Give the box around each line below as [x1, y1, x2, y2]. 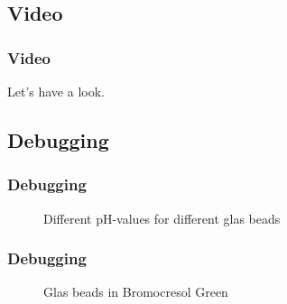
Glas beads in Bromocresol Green [43, 282, 228, 301]
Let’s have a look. [7, 82, 105, 100]
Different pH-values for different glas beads [43, 208, 281, 227]
